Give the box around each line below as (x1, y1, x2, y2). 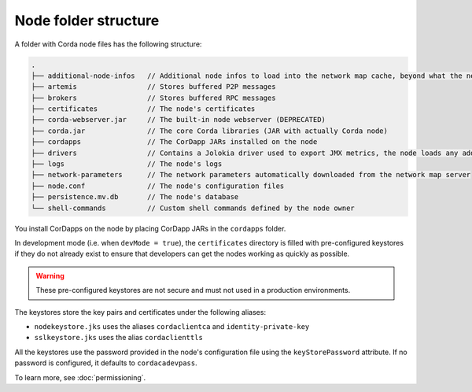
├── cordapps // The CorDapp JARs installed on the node (31, 138, 318, 146)
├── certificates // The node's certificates (31, 105, 256, 113)
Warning (35, 271, 65, 280)
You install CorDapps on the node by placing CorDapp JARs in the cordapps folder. (14, 224, 286, 233)
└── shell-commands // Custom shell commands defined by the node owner (31, 203, 356, 213)
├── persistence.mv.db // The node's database (31, 193, 239, 202)
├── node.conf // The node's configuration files (31, 181, 285, 190)
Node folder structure (14, 12, 160, 29)
